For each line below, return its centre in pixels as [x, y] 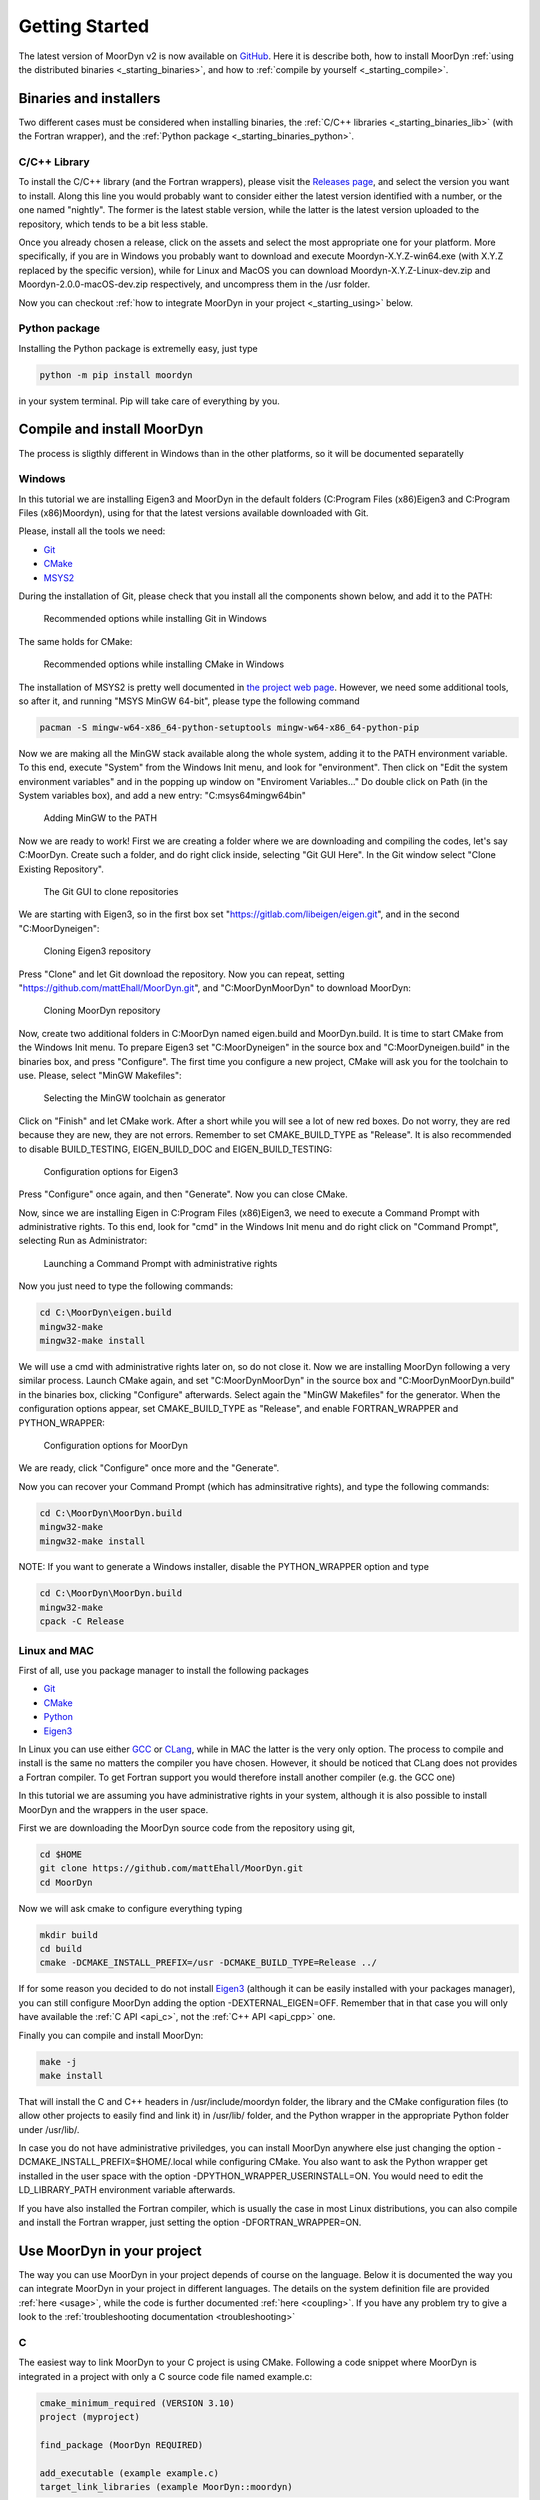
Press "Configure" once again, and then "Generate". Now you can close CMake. [183, 1194]
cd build [61, 1949]
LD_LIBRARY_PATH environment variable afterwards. [127, 2190]
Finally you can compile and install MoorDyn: [111, 2035]
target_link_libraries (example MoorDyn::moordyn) [166, 2486]
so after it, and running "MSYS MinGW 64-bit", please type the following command [189, 701]
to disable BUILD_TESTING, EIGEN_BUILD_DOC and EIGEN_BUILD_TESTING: [175, 1149]
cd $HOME [61, 1854]
